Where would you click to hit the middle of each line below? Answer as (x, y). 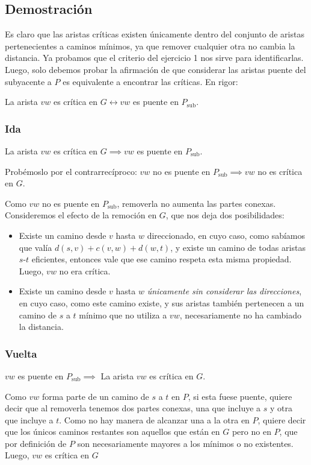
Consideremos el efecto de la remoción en (81, 215)
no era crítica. (85, 270)
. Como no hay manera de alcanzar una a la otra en (154, 419)
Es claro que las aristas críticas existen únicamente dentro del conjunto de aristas (155, 34)
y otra (281, 408)
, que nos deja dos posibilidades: (225, 215)
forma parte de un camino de (95, 396)
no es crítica (280, 171)
